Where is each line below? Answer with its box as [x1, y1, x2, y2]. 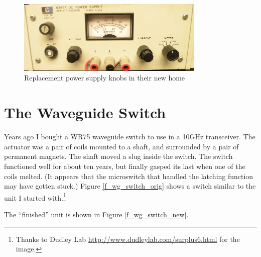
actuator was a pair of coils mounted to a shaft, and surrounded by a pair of [4, 141, 239, 151]
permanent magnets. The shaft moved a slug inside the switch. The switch [4, 151, 233, 161]
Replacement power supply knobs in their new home [24, 72, 185, 83]
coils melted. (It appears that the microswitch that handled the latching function [4, 170, 253, 181]
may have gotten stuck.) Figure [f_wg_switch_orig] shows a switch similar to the [4, 181, 256, 191]
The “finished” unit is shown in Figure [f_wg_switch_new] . [4, 209, 189, 219]
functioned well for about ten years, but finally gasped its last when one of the [4, 160, 245, 171]
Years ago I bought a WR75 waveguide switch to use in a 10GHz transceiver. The [4, 131, 255, 142]
